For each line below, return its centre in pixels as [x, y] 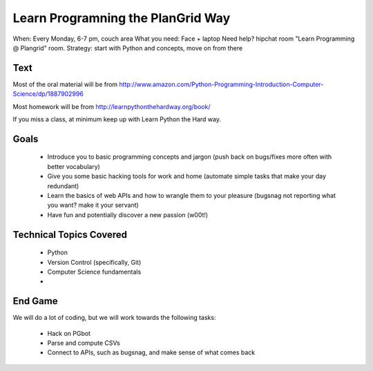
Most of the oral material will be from [65, 84]
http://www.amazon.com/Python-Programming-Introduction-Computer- [221, 84]
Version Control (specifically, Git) [94, 262]
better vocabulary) [74, 166]
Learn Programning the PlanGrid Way [122, 18]
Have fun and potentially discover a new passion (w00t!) [128, 214]
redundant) [63, 186]
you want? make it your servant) [93, 205]
